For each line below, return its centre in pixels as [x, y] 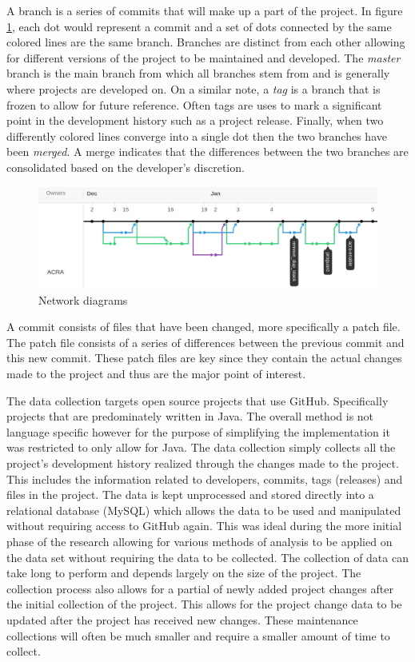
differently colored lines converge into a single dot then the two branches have [197, 136]
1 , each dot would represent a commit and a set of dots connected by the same [199, 26]
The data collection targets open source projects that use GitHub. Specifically [198, 400]
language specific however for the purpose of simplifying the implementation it [198, 431]
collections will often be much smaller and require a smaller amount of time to [198, 635]
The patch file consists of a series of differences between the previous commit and [206, 342]
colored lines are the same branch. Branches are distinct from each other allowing [206, 42]
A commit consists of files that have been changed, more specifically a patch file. [204, 327]
